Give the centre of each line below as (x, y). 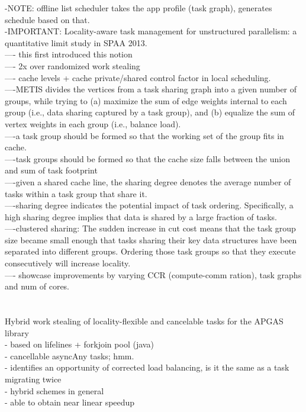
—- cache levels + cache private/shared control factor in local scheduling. (138, 77)
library (17, 332)
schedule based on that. (47, 19)
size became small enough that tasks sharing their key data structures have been (151, 239)
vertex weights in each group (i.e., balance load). (93, 123)
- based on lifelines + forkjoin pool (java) (79, 344)
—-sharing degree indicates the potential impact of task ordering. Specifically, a (149, 205)
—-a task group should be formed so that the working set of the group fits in (144, 135)
